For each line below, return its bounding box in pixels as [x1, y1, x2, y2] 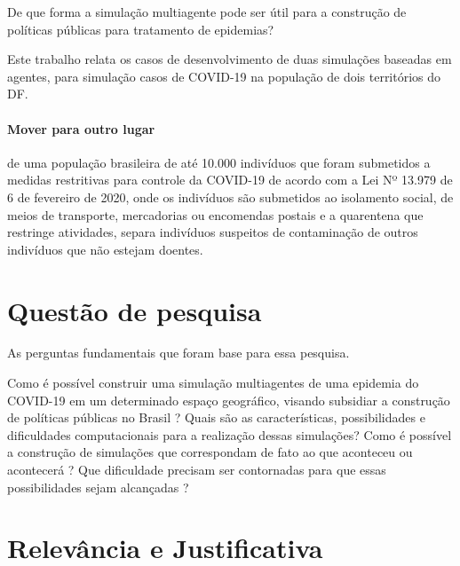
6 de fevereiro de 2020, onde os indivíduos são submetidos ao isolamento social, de [7, 187, 454, 206]
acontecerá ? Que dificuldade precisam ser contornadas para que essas [7, 460, 386, 479]
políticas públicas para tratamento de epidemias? [7, 20, 274, 38]
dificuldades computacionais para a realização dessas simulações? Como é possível [7, 425, 452, 444]
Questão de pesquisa [7, 292, 262, 328]
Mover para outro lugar [7, 119, 155, 138]
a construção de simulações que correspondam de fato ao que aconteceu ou [7, 443, 413, 461]
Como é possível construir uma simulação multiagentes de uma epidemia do [7, 373, 419, 392]
